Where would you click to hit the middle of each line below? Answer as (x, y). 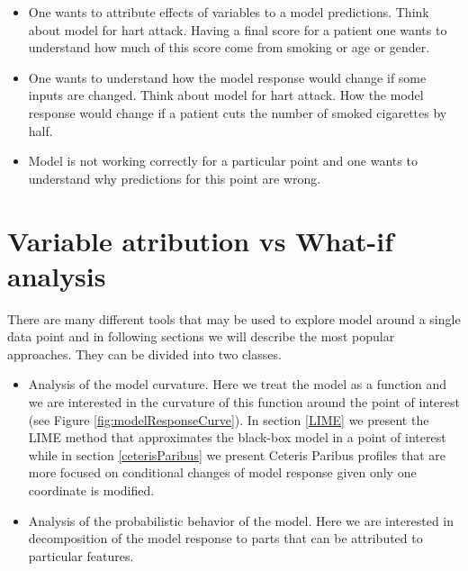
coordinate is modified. (91, 490)
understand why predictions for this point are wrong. (175, 178)
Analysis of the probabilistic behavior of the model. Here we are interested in (241, 520)
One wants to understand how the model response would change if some (227, 77)
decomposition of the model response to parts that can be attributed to (225, 538)
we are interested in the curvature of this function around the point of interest (244, 402)
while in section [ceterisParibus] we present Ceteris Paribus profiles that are (237, 454)
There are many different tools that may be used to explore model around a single (234, 318)
